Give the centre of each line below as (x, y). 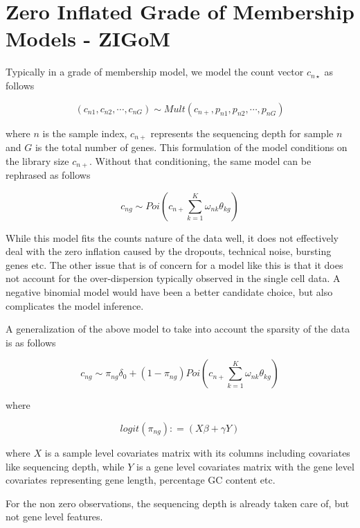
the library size (37, 160)
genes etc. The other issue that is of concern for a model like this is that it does (174, 264)
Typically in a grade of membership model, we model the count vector (155, 72)
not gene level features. (54, 517)
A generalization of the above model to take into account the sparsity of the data (178, 329)
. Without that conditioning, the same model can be (200, 160)
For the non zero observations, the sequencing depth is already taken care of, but (178, 503)
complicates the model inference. (75, 305)
